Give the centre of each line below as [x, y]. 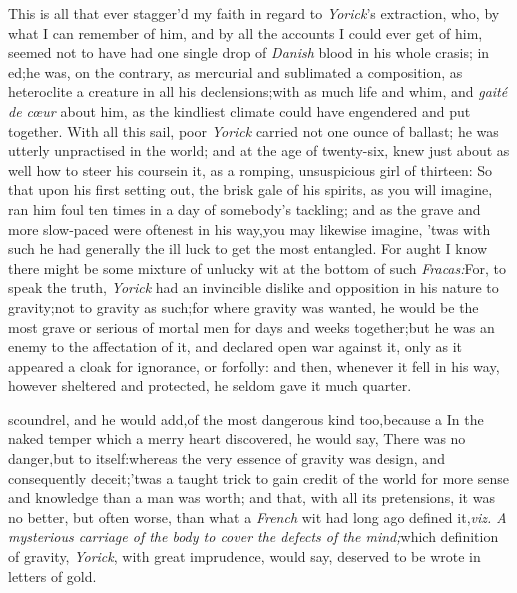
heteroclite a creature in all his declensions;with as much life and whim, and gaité [258, 91]
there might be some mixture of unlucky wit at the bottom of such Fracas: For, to [257, 267]
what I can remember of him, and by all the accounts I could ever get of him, [245, 32]
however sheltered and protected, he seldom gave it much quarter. [210, 385]
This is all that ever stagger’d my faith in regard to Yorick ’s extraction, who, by [254, 13]
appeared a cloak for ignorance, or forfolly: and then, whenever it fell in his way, [254, 365]
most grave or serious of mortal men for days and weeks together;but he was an [251, 326]
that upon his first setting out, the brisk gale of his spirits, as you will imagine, [250, 189]
